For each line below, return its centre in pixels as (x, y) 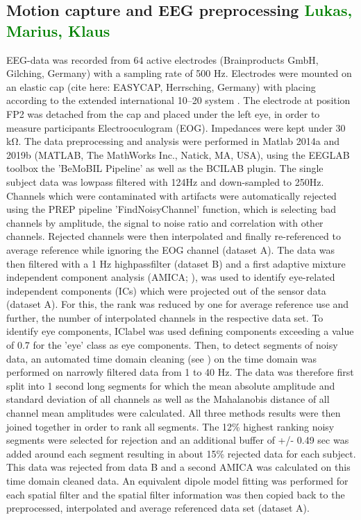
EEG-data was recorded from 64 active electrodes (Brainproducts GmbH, (162, 59)
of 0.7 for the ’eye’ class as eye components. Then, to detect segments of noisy (172, 345)
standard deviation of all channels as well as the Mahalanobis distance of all (168, 399)
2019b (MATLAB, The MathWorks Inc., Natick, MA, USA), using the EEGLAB (178, 154)
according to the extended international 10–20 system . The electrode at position (178, 100)
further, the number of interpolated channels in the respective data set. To (165, 317)
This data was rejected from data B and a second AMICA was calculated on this (178, 467)
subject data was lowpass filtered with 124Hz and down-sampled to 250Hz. (165, 181)
